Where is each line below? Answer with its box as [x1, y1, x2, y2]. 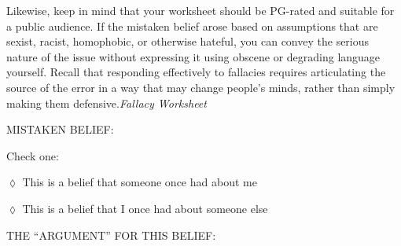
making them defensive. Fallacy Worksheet [6, 94, 207, 111]
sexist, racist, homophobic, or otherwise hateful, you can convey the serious [6, 33, 370, 50]
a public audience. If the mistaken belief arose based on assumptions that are [6, 17, 378, 34]
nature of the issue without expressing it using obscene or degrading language [6, 48, 381, 64]
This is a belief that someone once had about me [22, 174, 257, 190]
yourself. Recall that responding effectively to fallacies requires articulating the [6, 64, 386, 80]
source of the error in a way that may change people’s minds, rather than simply [6, 79, 395, 95]
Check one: [6, 147, 59, 163]
